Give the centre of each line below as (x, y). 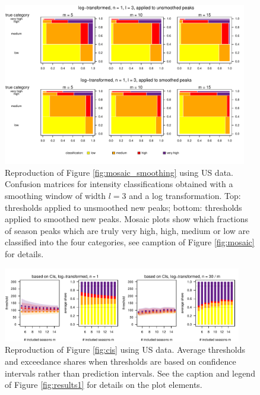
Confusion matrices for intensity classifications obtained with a (119, 184)
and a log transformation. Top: (185, 196)
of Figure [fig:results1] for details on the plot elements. (104, 385)
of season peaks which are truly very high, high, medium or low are (127, 230)
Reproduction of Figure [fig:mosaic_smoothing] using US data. (119, 172)
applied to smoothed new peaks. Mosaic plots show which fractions (126, 219)
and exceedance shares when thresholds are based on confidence (121, 361)
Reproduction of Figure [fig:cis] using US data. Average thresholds (125, 350)
